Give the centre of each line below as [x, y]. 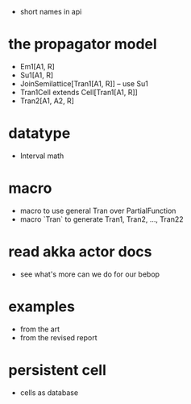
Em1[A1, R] [37, 66]
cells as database [49, 392]
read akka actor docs [80, 252]
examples [42, 306]
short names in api [51, 12]
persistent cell [57, 370]
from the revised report [59, 337]
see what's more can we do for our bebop [89, 274]
